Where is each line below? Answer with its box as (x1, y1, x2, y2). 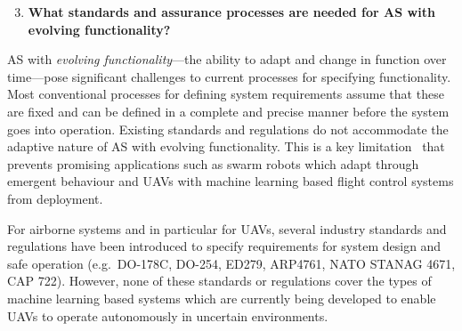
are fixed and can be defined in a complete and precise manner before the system (7, 101, 450, 120)
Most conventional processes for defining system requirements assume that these (7, 85, 444, 103)
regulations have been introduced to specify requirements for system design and (7, 237, 442, 255)
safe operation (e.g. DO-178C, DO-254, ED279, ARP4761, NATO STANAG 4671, (7, 254, 456, 272)
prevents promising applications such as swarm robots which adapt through (7, 154, 419, 173)
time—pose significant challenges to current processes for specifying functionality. (7, 67, 451, 85)
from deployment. (7, 189, 103, 207)
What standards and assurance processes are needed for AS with (28, 3, 435, 20)
